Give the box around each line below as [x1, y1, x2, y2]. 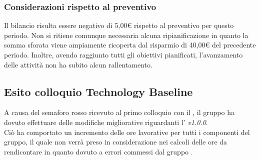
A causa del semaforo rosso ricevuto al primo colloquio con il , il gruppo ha [4, 107, 234, 117]
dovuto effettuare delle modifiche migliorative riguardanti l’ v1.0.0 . [4, 116, 208, 127]
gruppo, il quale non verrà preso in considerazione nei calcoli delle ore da [4, 136, 227, 147]
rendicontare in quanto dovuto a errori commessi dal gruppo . [4, 146, 193, 156]
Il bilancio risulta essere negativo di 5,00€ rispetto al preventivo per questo [4, 20, 234, 30]
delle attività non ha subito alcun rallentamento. [4, 59, 152, 69]
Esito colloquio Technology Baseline [4, 83, 193, 99]
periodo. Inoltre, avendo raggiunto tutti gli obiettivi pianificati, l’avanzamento [4, 49, 243, 59]
